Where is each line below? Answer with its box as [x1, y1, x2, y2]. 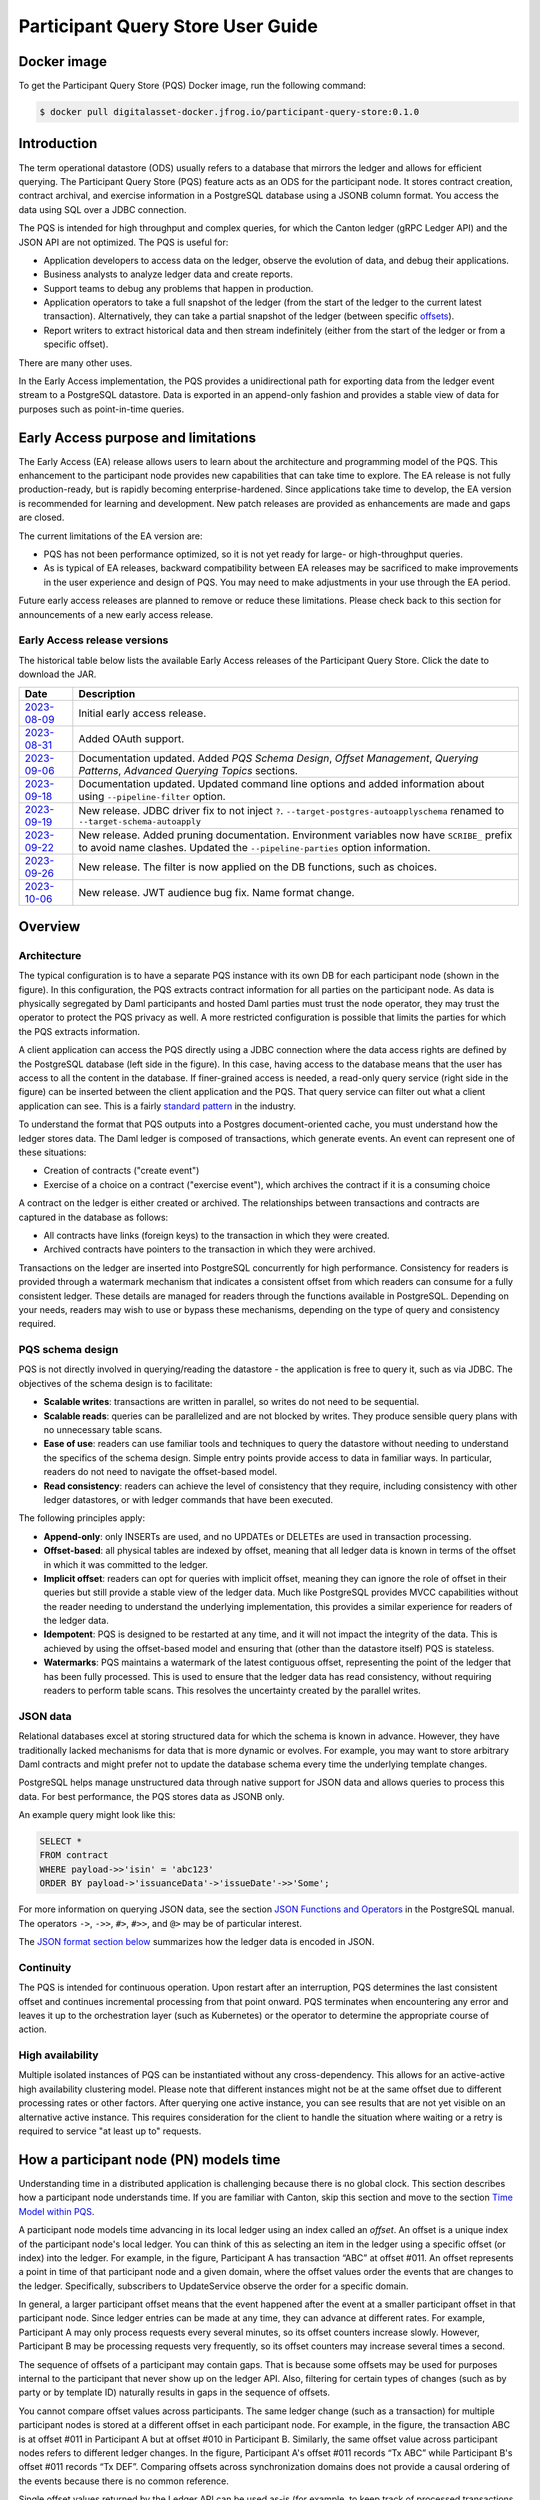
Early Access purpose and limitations [18, 429, 257, 446]
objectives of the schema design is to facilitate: [18, 1377, 213, 1389]
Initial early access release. [78, 706, 207, 720]
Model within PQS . [18, 2205, 95, 2217]
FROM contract [39, 1850, 109, 1861]
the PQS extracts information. [18, 1025, 140, 1037]
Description [78, 686, 136, 700]
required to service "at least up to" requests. [18, 2125, 202, 2137]
